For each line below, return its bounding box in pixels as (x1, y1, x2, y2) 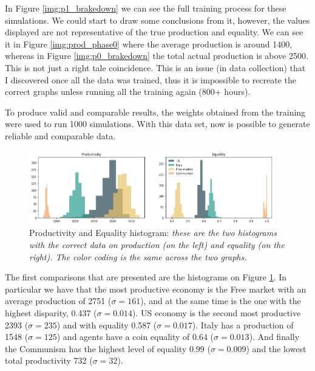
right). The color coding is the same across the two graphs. (29, 250, 247, 263)
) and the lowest (246, 342, 307, 355)
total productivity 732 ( (5, 354, 93, 367)
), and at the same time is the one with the (140, 294, 301, 307)
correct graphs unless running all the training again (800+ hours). (5, 85, 251, 98)
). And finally (249, 330, 300, 343)
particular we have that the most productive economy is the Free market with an (5, 282, 307, 295)
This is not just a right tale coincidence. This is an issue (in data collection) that (5, 61, 306, 74)
